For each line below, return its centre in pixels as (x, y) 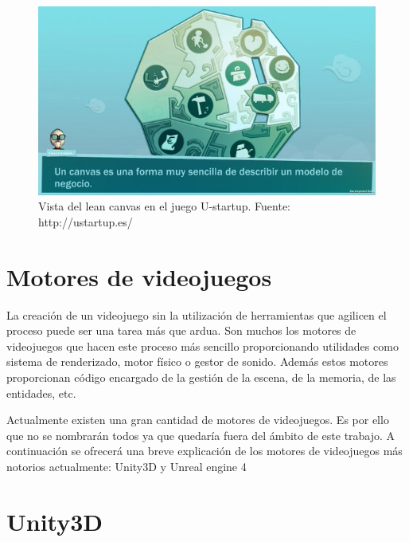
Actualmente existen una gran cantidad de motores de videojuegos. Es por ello (198, 420)
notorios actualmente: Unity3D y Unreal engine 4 (127, 466)
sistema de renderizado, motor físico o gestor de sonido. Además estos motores (197, 361)
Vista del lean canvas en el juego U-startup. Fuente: (165, 206)
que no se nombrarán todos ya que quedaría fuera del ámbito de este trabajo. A (201, 435)
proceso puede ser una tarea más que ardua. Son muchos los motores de (181, 330)
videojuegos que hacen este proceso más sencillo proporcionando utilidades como (203, 346)
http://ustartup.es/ (86, 221)
